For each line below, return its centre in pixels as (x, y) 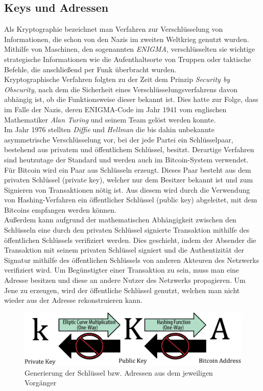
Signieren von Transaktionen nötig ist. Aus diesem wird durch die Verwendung (127, 189)
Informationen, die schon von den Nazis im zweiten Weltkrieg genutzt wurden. (127, 39)
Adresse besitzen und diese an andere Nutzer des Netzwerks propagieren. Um (125, 280)
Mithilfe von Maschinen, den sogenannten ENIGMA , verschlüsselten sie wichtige (130, 49)
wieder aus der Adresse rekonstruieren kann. (73, 300)
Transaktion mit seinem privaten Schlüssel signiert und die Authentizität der (124, 250)
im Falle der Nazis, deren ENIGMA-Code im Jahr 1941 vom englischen (115, 109)
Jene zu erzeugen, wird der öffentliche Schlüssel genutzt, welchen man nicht (122, 290)
